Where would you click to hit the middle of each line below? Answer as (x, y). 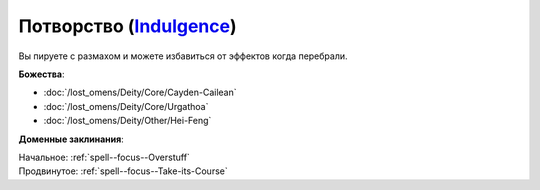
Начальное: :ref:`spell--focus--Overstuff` (104, 157)
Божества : (41, 74)
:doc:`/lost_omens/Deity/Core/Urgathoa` (126, 106)
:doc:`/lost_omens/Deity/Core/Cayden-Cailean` (140, 92)
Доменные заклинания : (71, 139)
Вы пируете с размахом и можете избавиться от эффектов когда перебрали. (183, 56)
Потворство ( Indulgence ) (127, 26)
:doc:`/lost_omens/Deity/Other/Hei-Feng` (127, 121)
